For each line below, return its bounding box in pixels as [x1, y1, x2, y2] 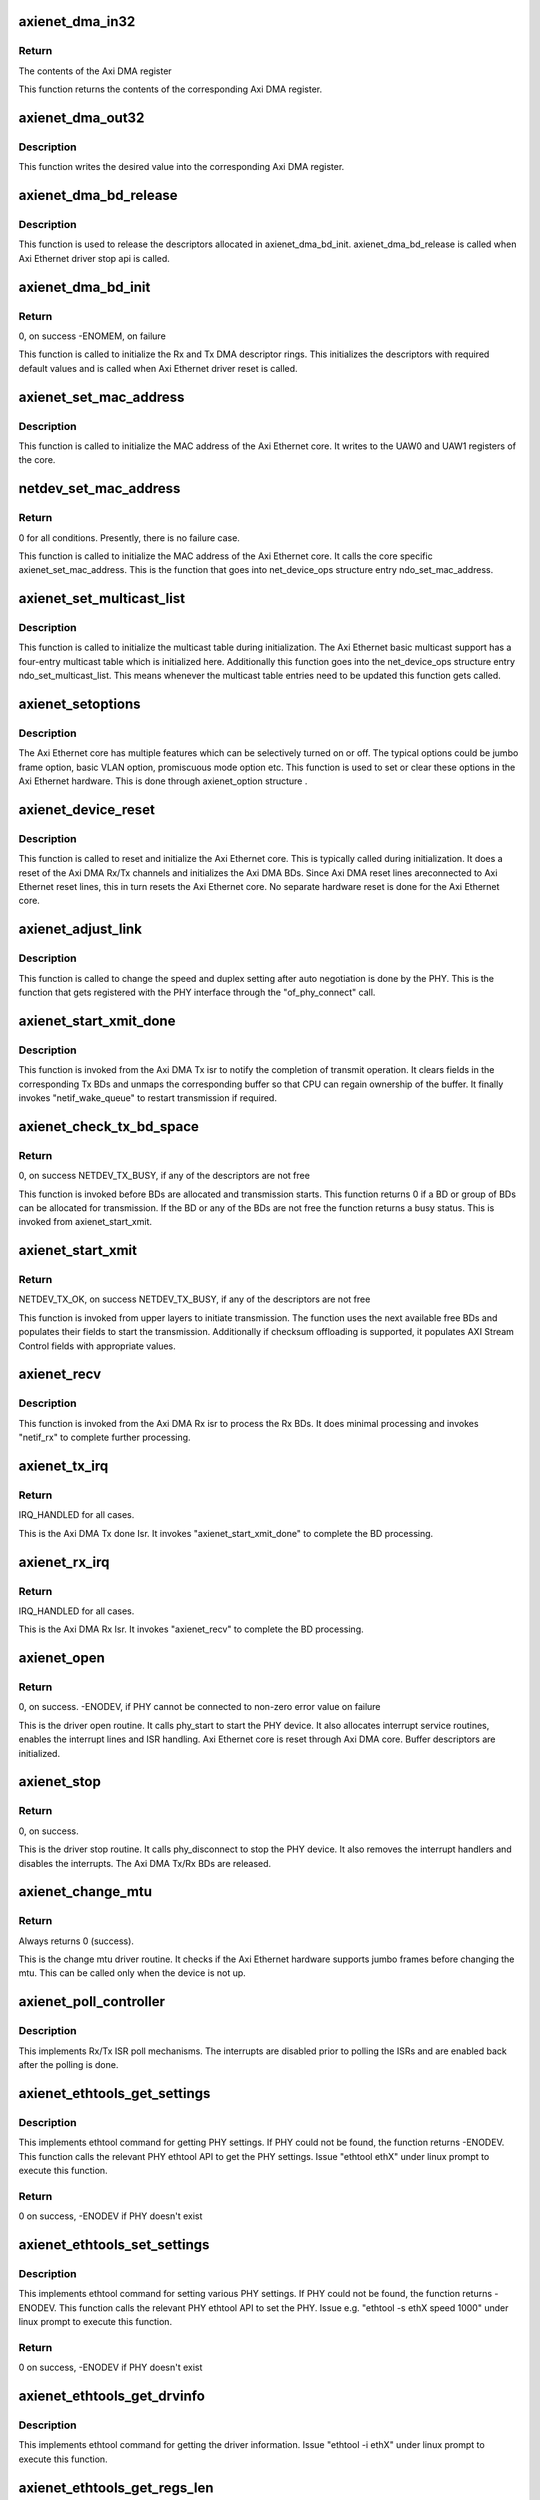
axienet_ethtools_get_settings [18, 2085, 211, 2102]
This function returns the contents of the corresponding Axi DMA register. [18, 83, 323, 95]
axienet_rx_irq [18, 1553, 110, 1570]
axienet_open [18, 1650, 105, 1667]
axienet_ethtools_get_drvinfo [18, 2387, 205, 2404]
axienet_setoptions [18, 696, 141, 713]
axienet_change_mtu [18, 1883, 152, 1900]
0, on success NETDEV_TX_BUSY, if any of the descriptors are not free [18, 1170, 310, 1182]
